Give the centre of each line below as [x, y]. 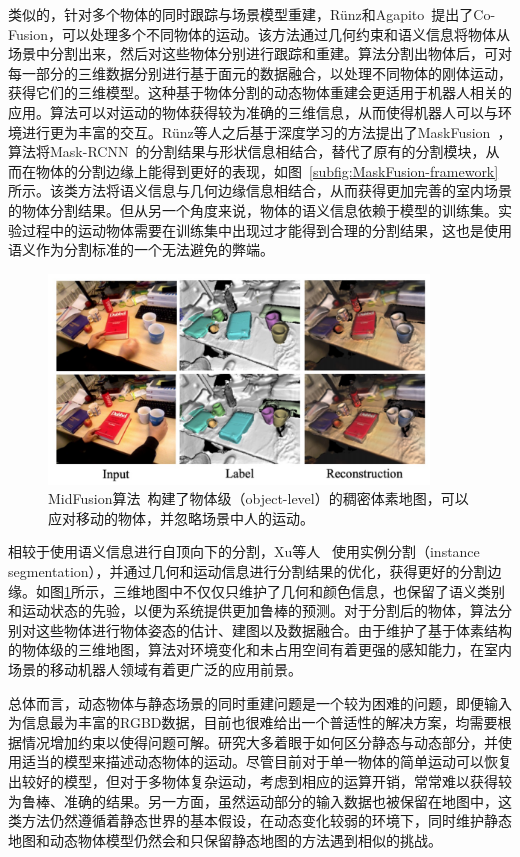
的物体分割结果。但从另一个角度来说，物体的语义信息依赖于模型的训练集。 [253, 209]
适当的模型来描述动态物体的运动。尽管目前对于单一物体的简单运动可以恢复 [266, 761]
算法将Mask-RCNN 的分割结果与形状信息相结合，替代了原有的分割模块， [247, 151]
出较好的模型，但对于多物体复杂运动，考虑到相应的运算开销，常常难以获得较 [260, 780]
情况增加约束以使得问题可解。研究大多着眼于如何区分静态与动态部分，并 [259, 741]
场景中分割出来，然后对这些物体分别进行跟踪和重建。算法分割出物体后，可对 [260, 53]
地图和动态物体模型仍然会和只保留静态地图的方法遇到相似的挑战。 [225, 839]
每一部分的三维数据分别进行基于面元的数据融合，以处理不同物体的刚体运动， [260, 72]
